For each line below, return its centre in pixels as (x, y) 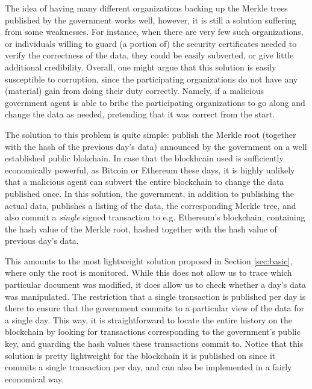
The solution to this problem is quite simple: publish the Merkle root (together (151, 134)
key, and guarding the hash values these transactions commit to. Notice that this (154, 344)
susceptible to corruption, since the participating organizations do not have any (151, 79)
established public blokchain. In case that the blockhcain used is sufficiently (144, 158)
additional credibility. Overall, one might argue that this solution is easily (141, 67)
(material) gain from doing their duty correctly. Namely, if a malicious (135, 91)
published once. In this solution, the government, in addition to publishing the (149, 193)
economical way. (34, 378)
